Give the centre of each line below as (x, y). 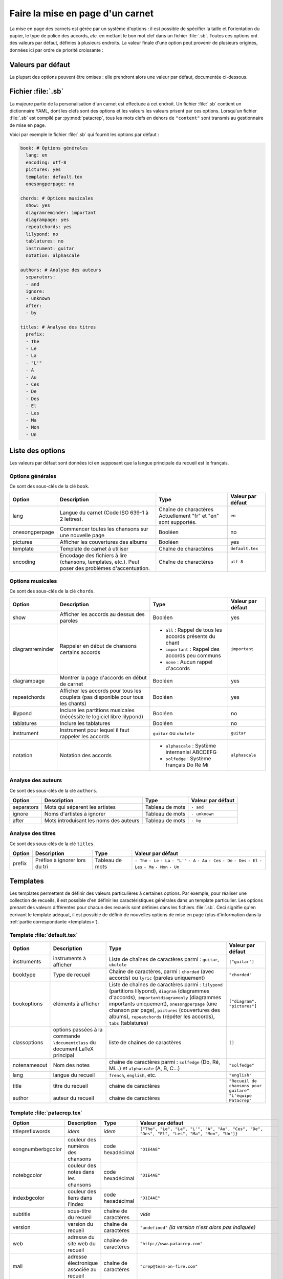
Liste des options (37, 451)
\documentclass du (74, 1043)
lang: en (37, 155)
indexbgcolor (28, 1198)
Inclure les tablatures (85, 723)
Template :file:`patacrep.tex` (46, 1113)
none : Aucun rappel (189, 661)
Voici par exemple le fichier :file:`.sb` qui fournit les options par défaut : (84, 135)
